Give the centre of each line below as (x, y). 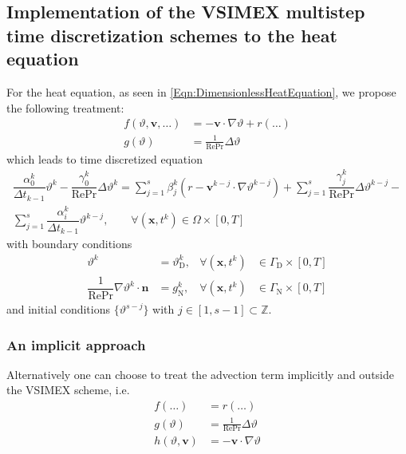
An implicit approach (76, 344)
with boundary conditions (69, 244)
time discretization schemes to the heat (172, 35)
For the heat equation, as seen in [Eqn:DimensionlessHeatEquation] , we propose (201, 91)
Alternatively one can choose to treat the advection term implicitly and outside (200, 374)
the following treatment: (65, 107)
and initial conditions (59, 309)
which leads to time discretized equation (104, 158)
